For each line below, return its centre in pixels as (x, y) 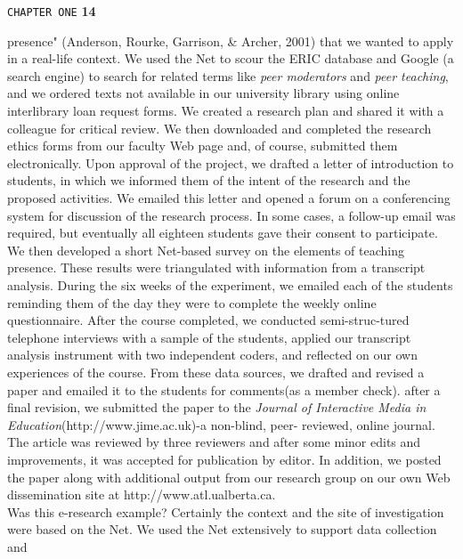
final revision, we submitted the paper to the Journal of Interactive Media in (217, 407)
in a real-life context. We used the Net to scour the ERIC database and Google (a (231, 58)
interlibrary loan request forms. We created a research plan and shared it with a (226, 111)
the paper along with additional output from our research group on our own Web (229, 477)
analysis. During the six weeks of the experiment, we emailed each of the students (230, 284)
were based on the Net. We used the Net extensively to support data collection (222, 529)
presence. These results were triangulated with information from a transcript (216, 267)
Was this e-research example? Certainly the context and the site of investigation (226, 511)
